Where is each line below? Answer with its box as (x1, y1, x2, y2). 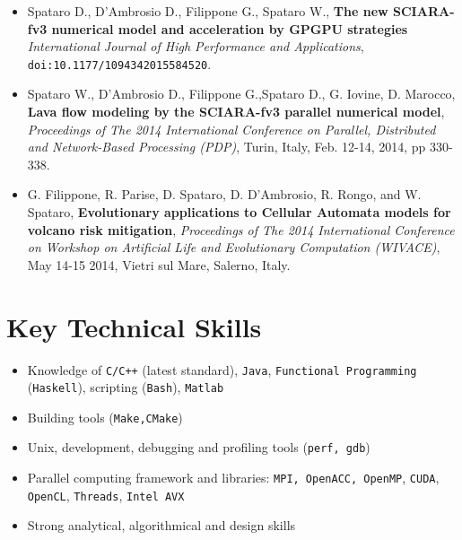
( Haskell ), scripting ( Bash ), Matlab (27, 378, 224, 396)
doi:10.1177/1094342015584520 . (27, 54, 212, 73)
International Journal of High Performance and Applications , (27, 37, 364, 56)
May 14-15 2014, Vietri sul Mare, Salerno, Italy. (27, 255, 291, 274)
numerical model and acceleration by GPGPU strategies (51, 19, 408, 38)
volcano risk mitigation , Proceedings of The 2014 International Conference (27, 220, 455, 239)
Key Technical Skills (6, 308, 262, 344)
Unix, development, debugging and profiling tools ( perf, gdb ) (27, 438, 370, 457)
